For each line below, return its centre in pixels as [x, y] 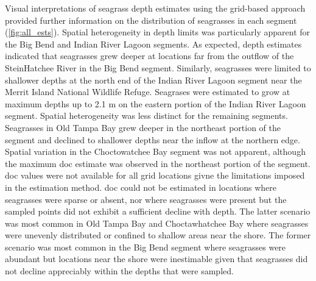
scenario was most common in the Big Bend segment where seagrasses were [146, 247]
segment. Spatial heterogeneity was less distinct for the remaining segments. [146, 116]
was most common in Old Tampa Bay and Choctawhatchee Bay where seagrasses [157, 223]
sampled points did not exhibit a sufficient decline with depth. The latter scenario [158, 211]
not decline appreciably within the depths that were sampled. [119, 271]
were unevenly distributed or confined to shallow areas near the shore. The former [158, 235]
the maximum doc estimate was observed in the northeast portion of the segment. [158, 163]
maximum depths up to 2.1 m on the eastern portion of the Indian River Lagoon [156, 103]
